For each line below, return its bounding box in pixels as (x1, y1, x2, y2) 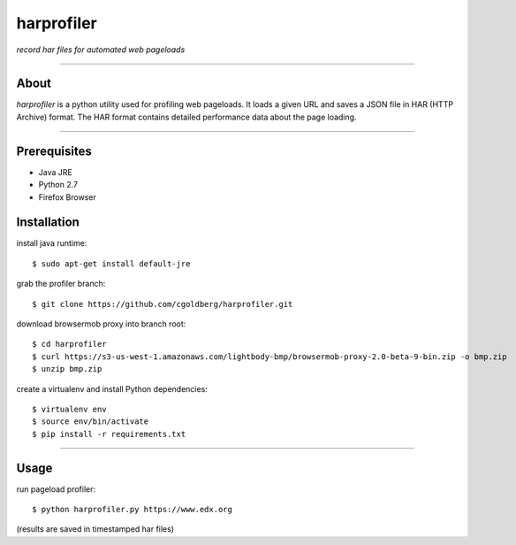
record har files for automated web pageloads (16, 44, 186, 55)
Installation (16, 215, 80, 230)
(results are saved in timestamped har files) (16, 524, 175, 534)
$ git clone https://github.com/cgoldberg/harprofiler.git (32, 299, 293, 309)
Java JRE (38, 166, 72, 177)
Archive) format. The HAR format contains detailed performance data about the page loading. (16, 111, 357, 122)
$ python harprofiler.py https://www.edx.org (32, 504, 233, 515)
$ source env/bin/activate (32, 417, 149, 426)
